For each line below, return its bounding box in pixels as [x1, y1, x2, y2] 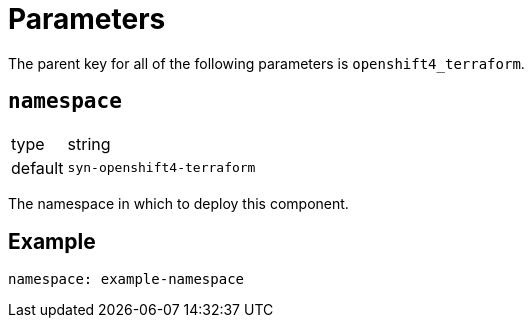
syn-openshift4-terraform [67, 160, 256, 176]
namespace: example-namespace [8, 271, 245, 288]
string [67, 133, 111, 154]
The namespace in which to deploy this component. [8, 194, 349, 212]
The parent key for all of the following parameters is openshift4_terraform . [8, 54, 525, 72]
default [11, 157, 64, 178]
